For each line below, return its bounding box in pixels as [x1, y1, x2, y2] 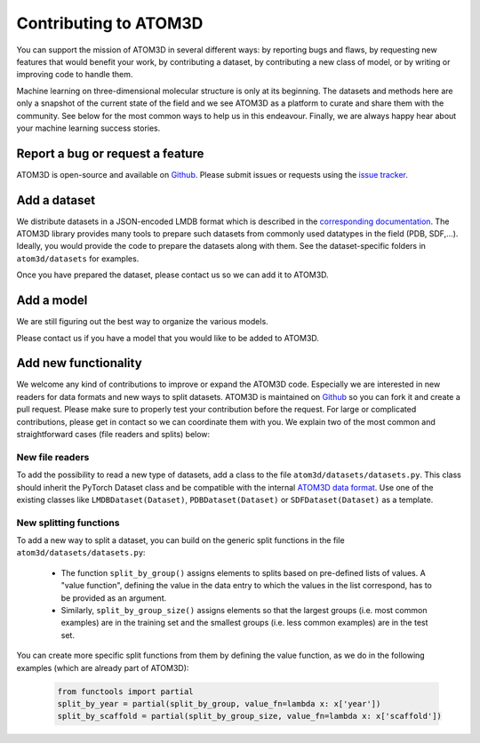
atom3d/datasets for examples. [16, 253, 140, 264]
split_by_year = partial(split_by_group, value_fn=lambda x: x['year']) [57, 699, 381, 708]
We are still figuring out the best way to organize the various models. [16, 316, 268, 327]
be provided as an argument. [60, 592, 167, 603]
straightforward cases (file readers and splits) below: [16, 429, 211, 440]
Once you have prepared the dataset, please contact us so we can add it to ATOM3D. [16, 269, 329, 280]
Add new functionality [16, 356, 142, 371]
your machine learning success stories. [16, 123, 161, 133]
